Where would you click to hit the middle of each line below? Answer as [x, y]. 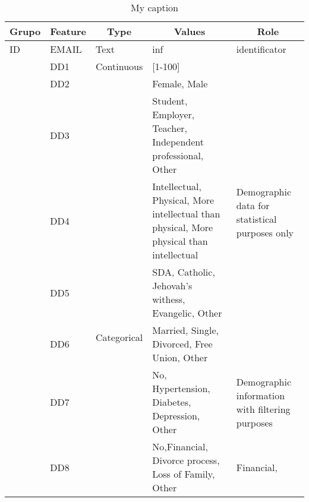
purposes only [265, 232]
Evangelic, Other [187, 313]
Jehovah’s [172, 285]
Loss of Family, [184, 474]
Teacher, [170, 128]
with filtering [263, 409]
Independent [178, 142]
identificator [261, 49]
